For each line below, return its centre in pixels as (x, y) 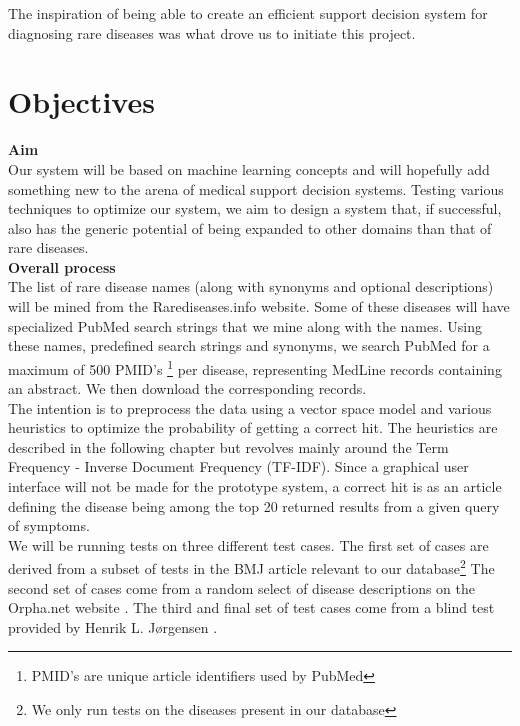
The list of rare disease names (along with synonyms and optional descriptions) (251, 286)
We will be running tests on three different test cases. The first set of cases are (248, 544)
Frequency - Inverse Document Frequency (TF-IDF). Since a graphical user (238, 466)
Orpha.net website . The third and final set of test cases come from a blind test (251, 607)
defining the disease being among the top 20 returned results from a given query (254, 505)
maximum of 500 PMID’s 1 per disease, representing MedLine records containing (255, 367)
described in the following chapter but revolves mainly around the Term (228, 446)
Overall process (62, 266)
